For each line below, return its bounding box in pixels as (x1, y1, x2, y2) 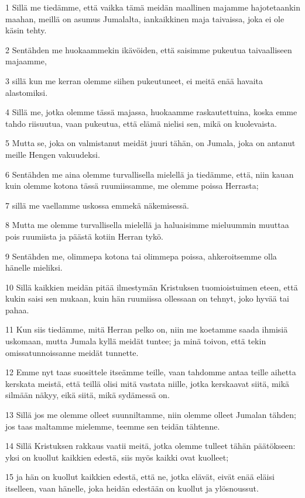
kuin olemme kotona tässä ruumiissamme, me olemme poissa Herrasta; (5, 179, 259, 192)
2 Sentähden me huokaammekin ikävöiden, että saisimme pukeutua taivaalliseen (5, 43, 292, 56)
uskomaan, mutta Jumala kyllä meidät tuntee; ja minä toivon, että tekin (5, 335, 266, 347)
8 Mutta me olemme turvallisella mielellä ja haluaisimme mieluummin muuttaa (5, 219, 289, 231)
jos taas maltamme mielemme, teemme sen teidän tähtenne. (5, 420, 220, 432)
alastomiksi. (5, 86, 48, 98)
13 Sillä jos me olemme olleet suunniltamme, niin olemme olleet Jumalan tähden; (5, 409, 296, 421)
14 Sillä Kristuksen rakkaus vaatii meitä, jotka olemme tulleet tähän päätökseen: (5, 440, 296, 452)
